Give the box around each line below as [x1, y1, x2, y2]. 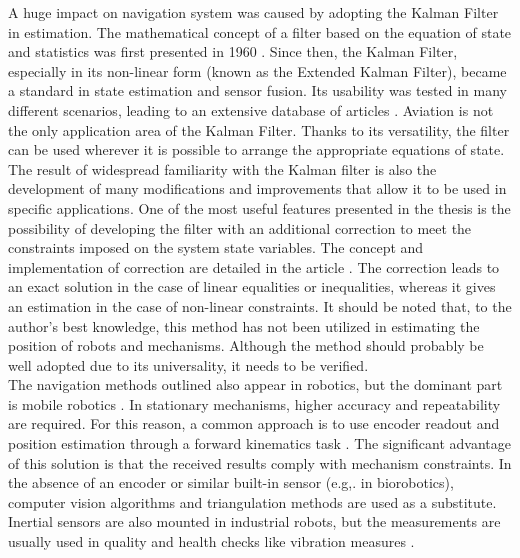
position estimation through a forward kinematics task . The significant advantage [8, 433, 511, 454]
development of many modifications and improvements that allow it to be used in [8, 178, 507, 199]
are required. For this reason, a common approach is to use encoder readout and [8, 413, 500, 434]
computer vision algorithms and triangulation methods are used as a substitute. [8, 491, 497, 512]
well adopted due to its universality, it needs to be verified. [8, 354, 369, 375]
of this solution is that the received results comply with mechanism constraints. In [8, 452, 512, 473]
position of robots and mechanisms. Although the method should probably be [8, 335, 484, 356]
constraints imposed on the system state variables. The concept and [8, 237, 424, 258]
